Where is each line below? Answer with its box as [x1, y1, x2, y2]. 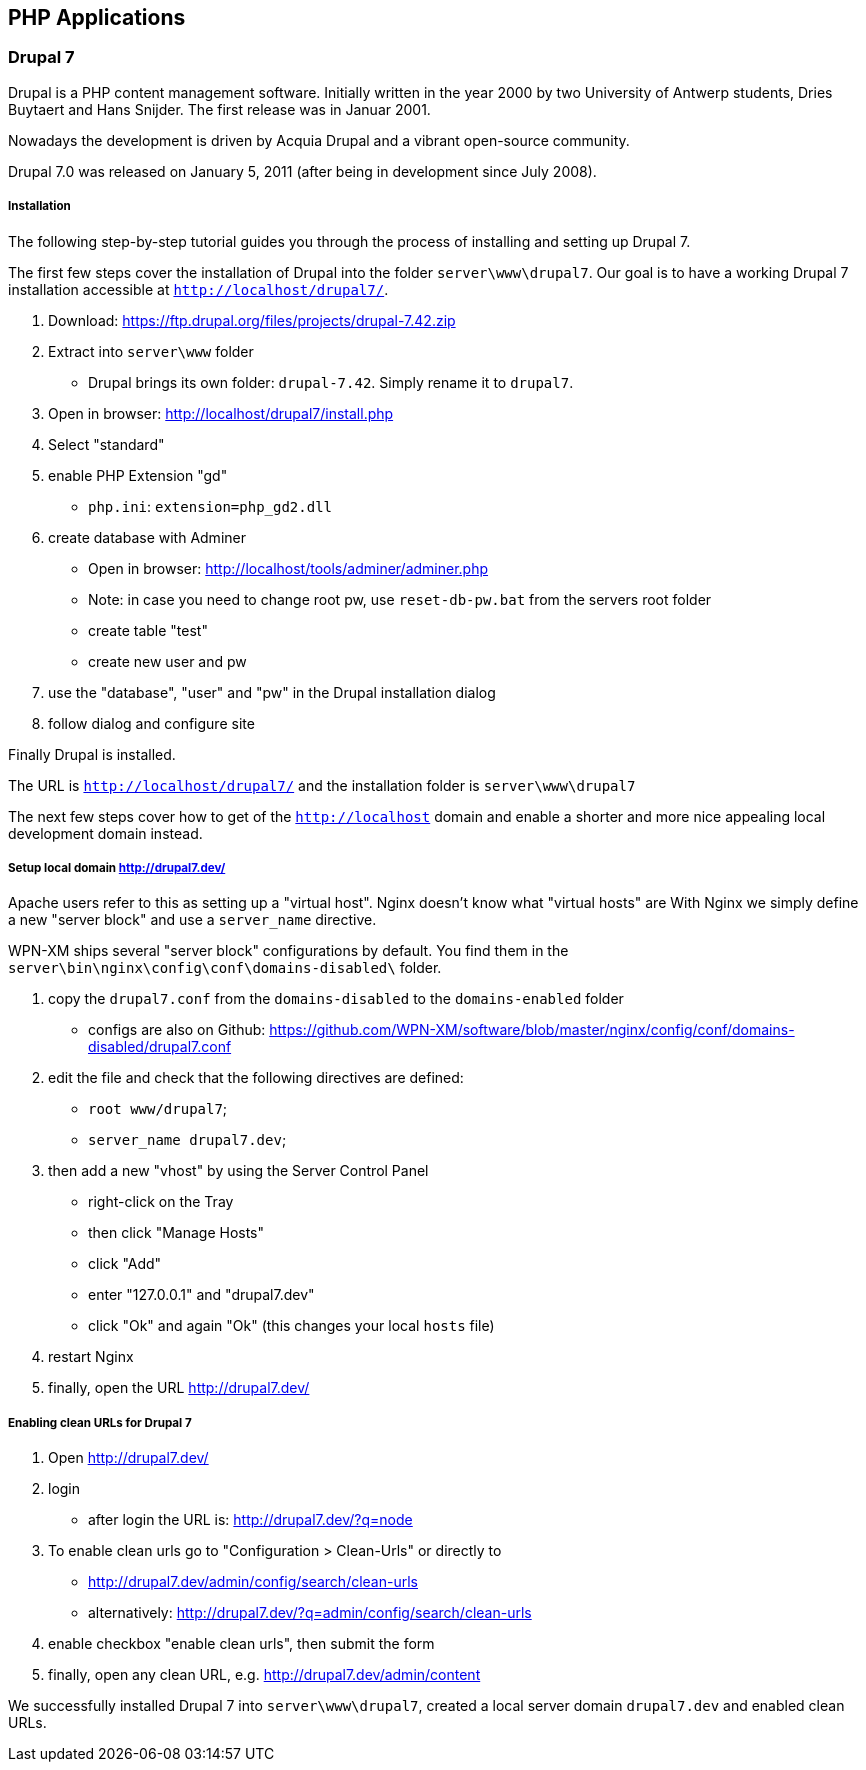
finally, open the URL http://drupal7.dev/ [48, 1379, 310, 1397]
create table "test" [88, 621, 208, 639]
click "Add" [88, 1255, 162, 1273]
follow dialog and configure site [48, 714, 255, 732]
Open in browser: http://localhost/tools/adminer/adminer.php [88, 559, 489, 577]
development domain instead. [8, 824, 203, 842]
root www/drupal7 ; [88, 1100, 228, 1118]
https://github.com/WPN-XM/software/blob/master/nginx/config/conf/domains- [269, 1021, 795, 1039]
